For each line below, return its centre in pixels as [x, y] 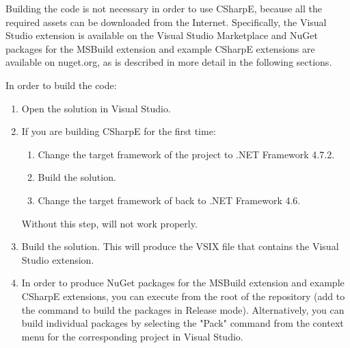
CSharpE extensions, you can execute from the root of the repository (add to [183, 296]
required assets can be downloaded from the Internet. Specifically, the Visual [166, 22]
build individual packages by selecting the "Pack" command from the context [183, 323]
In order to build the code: [61, 85]
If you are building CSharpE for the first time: [119, 131]
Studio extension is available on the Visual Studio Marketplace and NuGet [162, 35]
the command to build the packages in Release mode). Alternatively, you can [183, 309]
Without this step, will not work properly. [109, 223]
